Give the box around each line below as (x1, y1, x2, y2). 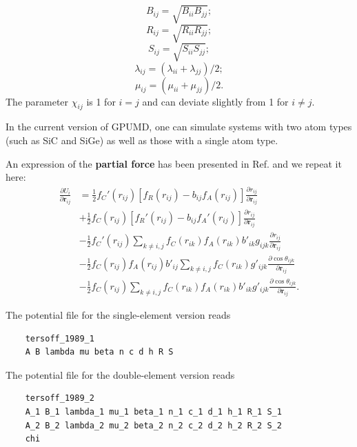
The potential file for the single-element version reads (6, 308, 231, 322)
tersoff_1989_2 (25, 393, 94, 404)
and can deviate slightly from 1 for (142, 94, 289, 108)
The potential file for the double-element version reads (6, 367, 235, 381)
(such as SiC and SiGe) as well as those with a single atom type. (6, 133, 278, 148)
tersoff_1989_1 (25, 333, 94, 344)
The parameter (6, 94, 69, 108)
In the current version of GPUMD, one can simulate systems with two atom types (6, 119, 352, 134)
